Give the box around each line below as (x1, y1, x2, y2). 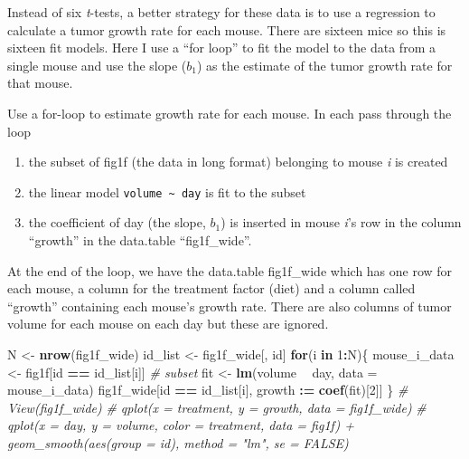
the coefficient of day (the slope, (28, 213, 206, 232)
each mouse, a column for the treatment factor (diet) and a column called (7, 279, 416, 298)
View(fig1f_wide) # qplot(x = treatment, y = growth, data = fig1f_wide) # (7, 397, 427, 416)
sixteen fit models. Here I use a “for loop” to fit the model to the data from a (7, 38, 436, 57)
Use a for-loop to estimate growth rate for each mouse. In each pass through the (7, 103, 452, 122)
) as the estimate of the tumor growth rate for (196, 55, 453, 74)
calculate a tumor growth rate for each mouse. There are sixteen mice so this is (7, 20, 446, 39)
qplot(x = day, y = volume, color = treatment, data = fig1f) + (7, 416, 355, 435)
